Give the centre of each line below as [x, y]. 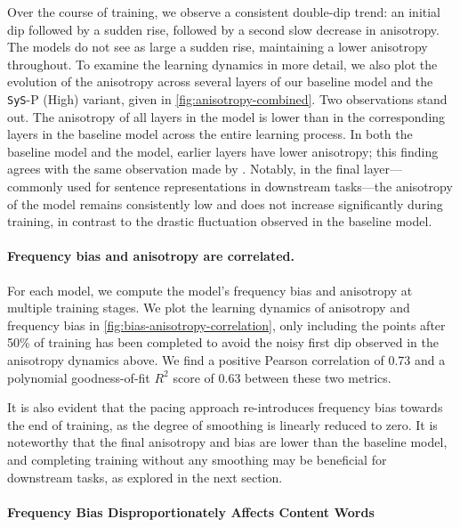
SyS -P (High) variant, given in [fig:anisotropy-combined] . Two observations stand [227, 98]
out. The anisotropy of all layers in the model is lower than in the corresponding [226, 116]
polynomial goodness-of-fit [79, 377]
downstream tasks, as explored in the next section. [145, 477]
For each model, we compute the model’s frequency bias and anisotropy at [210, 290]
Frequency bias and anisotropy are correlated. [151, 256]
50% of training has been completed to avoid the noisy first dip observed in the [223, 342]
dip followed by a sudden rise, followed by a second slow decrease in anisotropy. [223, 29]
